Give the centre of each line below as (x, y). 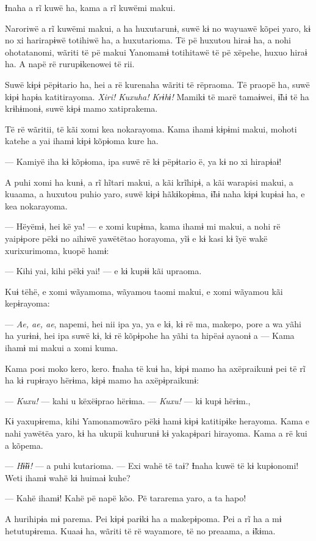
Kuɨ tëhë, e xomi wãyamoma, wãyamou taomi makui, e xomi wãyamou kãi (144, 291)
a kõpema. (24, 445)
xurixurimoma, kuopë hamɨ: (57, 250)
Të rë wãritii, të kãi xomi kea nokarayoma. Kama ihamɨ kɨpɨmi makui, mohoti (151, 129)
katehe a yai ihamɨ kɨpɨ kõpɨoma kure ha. (82, 141)
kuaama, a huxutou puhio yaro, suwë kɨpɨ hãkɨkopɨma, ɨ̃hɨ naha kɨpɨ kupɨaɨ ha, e (155, 194)
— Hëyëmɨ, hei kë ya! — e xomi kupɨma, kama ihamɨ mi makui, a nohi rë (143, 226)
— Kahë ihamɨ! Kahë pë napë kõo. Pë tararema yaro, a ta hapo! (126, 498)
